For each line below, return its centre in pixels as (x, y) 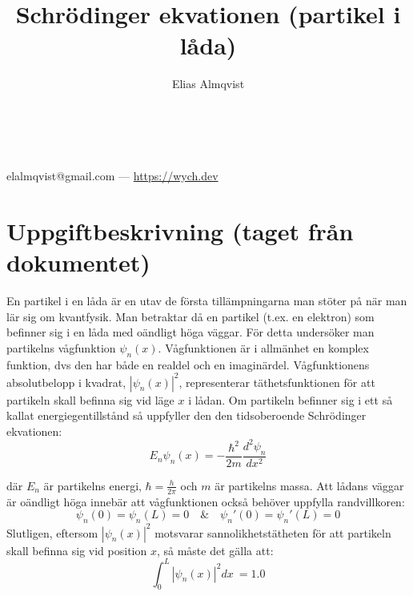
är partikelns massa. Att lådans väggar (309, 485)
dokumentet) (78, 262)
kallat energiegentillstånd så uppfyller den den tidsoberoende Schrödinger (186, 415)
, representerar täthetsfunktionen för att (277, 382)
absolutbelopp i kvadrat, (66, 382)
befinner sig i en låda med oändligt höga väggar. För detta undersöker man (190, 332)
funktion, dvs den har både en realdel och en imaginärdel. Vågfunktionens (188, 364)
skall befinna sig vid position (77, 550)
